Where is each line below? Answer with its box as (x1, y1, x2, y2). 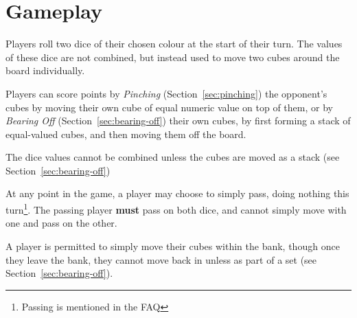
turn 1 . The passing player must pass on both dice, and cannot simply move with (5, 201, 347, 216)
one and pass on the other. (5, 216, 117, 230)
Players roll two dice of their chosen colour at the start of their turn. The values (5, 36, 343, 51)
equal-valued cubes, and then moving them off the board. (5, 126, 246, 141)
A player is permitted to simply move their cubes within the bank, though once (5, 238, 340, 253)
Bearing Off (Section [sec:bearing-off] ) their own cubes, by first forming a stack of (5, 113, 351, 128)
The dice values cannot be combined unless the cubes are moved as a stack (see (5, 150, 340, 164)
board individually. (5, 63, 85, 78)
